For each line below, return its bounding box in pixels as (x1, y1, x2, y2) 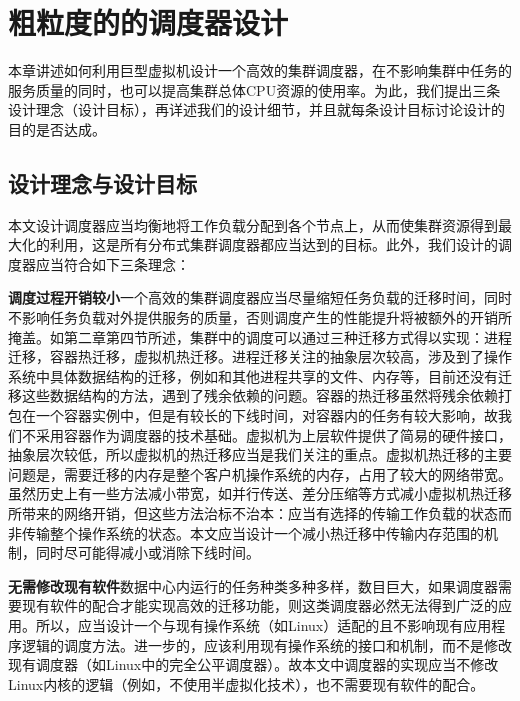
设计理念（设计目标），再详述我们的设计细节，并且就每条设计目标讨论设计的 (8, 99, 505, 120)
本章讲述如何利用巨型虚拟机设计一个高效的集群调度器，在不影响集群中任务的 (8, 60, 512, 81)
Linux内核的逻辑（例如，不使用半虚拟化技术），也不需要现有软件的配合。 (8, 673, 485, 694)
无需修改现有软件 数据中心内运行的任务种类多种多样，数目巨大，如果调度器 (8, 575, 498, 596)
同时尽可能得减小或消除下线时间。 (35, 542, 260, 563)
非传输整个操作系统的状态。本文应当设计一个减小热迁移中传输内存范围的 (8, 522, 484, 543)
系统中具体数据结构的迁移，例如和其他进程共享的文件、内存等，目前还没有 (8, 365, 498, 386)
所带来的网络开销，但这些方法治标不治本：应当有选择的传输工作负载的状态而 (8, 503, 512, 524)
